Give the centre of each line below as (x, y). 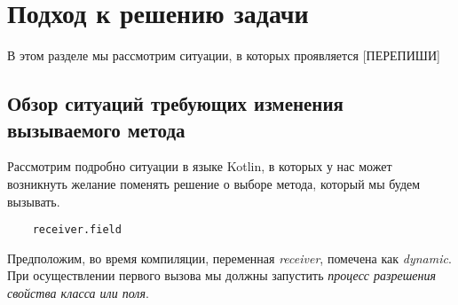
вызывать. (34, 201)
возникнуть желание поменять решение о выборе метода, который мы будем (214, 183)
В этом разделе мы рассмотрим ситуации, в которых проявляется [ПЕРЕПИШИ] (224, 55)
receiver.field (77, 230)
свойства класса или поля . (78, 292)
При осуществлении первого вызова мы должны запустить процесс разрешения (221, 275)
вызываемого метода (96, 129)
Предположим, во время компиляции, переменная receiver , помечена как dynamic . (229, 258)
